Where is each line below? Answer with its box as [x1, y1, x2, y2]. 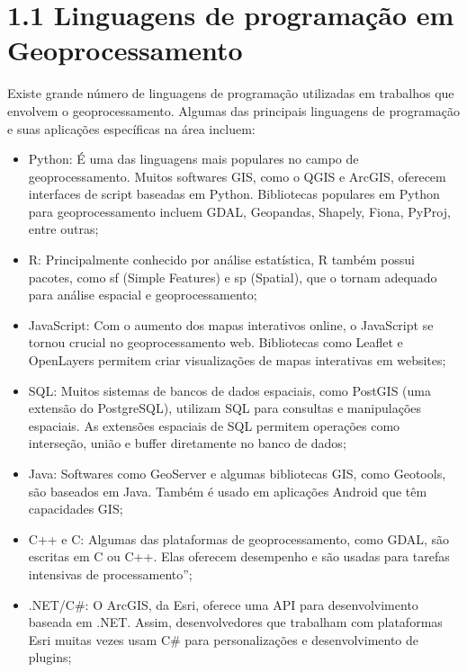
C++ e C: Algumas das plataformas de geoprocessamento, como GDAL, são [28, 529, 450, 548]
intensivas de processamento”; [28, 564, 193, 583]
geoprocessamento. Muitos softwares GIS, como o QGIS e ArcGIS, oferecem [28, 166, 446, 185]
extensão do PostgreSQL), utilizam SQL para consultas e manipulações [28, 399, 422, 417]
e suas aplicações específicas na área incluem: [7, 119, 256, 138]
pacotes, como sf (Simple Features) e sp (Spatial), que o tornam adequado [28, 267, 437, 286]
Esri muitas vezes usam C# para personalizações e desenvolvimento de [28, 630, 419, 649]
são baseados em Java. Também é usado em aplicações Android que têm [28, 481, 427, 500]
